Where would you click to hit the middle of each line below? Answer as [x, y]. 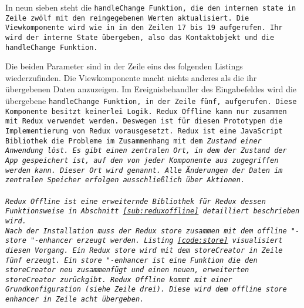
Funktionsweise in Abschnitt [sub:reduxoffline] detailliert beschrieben [153, 211]
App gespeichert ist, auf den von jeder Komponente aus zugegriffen [142, 160]
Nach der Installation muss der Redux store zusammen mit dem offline [146, 231]
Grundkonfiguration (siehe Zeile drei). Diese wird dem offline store [146, 289]
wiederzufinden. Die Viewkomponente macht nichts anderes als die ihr [131, 77]
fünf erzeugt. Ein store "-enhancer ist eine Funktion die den [131, 260]
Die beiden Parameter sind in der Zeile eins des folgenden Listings [124, 66]
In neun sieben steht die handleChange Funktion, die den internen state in [151, 7]
